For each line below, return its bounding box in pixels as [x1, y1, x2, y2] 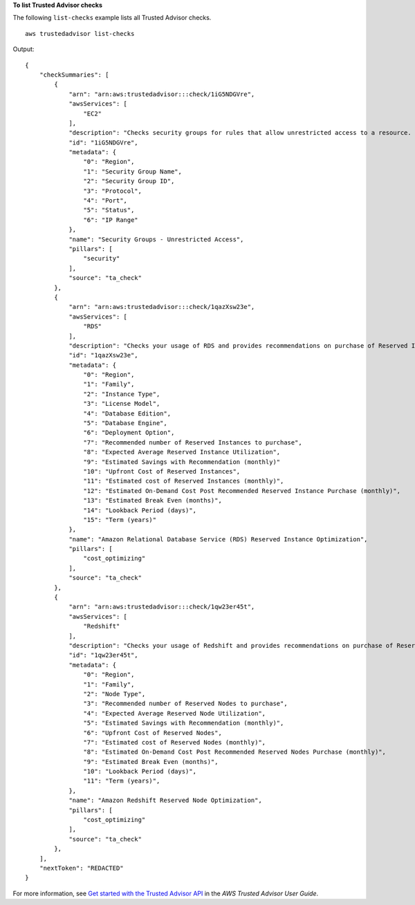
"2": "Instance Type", [83, 390, 160, 398]
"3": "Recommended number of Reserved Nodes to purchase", [83, 700, 288, 708]
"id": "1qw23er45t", [68, 651, 138, 660]
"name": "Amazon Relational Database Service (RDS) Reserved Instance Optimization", [68, 535, 368, 543]
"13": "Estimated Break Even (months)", [83, 496, 223, 505]
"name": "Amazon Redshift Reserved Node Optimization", [68, 796, 262, 805]
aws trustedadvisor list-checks [25, 30, 135, 37]
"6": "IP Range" [83, 216, 138, 224]
